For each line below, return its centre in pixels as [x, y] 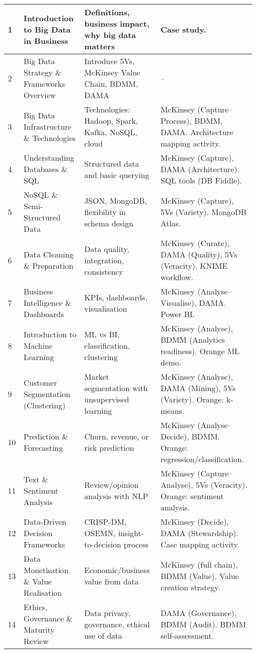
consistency [104, 271]
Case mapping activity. [200, 544]
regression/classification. [202, 459]
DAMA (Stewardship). [199, 533]
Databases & [46, 169]
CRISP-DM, [105, 522]
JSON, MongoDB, [116, 200]
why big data [110, 35]
